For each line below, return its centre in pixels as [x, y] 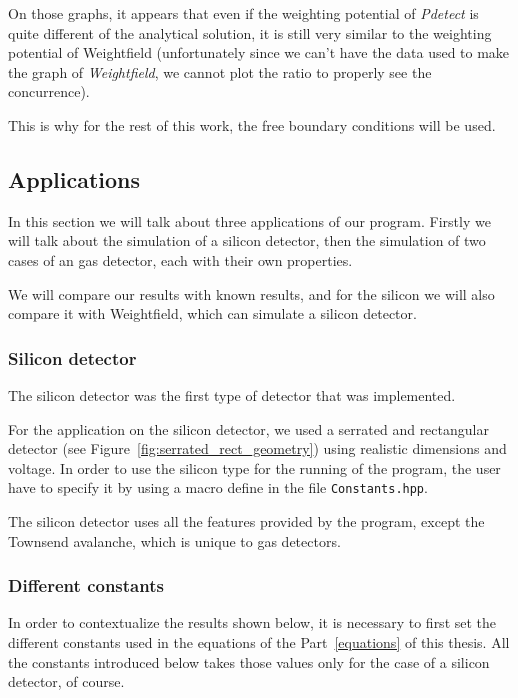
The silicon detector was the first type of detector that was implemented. [232, 394]
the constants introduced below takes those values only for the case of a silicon [249, 661]
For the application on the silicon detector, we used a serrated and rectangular [248, 428]
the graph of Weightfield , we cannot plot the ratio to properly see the [220, 71]
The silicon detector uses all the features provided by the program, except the [246, 520]
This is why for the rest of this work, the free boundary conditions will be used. [252, 124]
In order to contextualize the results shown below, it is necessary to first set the [252, 622]
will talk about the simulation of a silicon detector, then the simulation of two [247, 240]
